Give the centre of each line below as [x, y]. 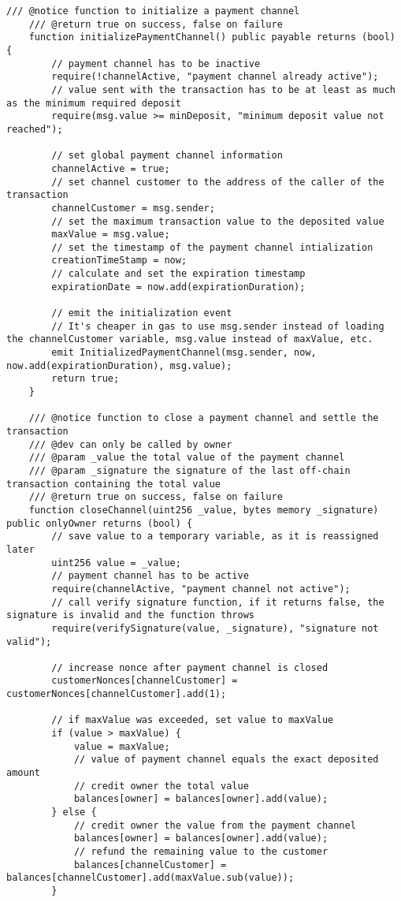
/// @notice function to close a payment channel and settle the [204, 418]
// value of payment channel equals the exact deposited [226, 760]
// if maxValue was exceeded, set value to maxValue [193, 720]
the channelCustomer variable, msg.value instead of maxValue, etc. [190, 339]
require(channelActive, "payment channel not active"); [201, 589]
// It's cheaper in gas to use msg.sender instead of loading [218, 326]
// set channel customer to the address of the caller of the [218, 182]
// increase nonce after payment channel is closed [190, 667]
